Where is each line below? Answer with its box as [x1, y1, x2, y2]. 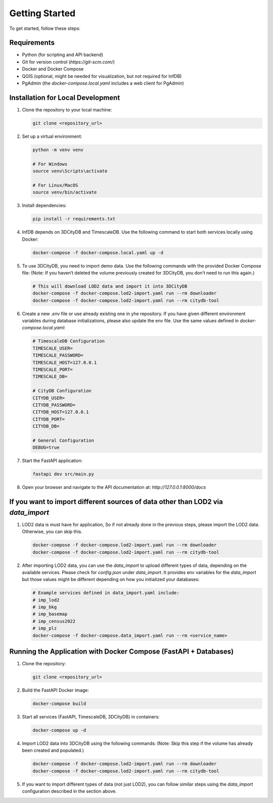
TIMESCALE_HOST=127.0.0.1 [32, 360, 97, 365]
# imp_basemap [32, 611, 68, 617]
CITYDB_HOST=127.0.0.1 [32, 409, 89, 415]
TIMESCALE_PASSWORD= [32, 353, 83, 358]
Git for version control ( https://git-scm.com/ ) [22, 59, 115, 65]
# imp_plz [32, 626, 57, 631]
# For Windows [32, 161, 68, 167]
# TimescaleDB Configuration [32, 338, 105, 344]
